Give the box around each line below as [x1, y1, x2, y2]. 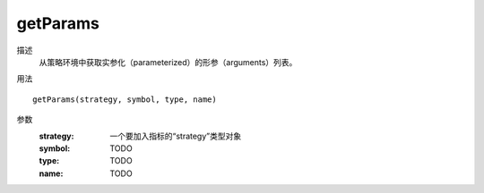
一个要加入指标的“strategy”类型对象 [109, 130, 242, 141]
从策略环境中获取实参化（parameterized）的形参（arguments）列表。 [39, 56, 298, 67]
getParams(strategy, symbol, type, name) [32, 94, 217, 105]
